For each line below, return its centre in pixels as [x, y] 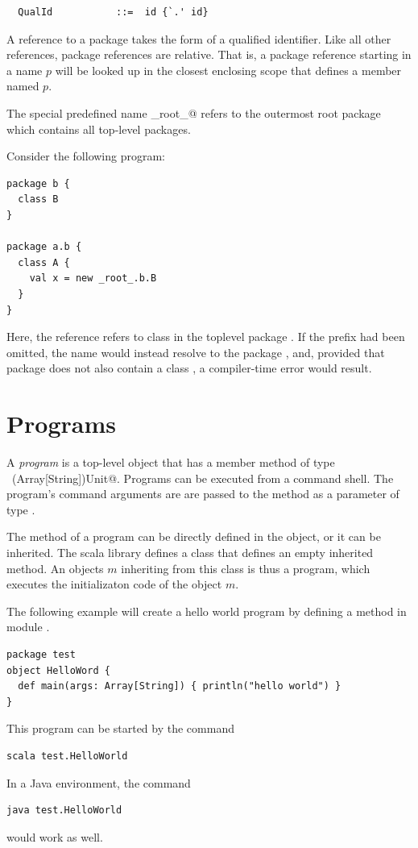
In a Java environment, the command [99, 782]
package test [41, 654]
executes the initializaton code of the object [114, 584]
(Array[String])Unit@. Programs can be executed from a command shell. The [203, 478]
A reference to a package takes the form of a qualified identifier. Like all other [199, 38]
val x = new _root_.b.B [93, 279]
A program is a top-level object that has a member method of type [171, 462]
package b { [38, 183]
